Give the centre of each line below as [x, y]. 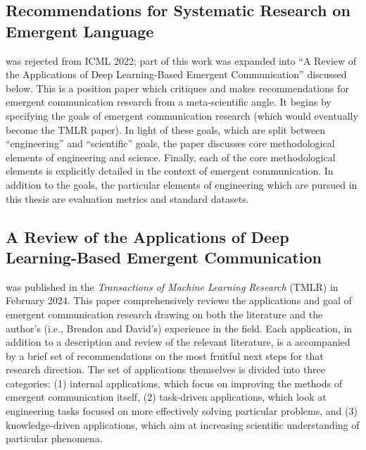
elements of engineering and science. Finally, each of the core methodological [171, 157]
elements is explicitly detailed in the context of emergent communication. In [170, 171]
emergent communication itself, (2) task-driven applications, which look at [166, 397]
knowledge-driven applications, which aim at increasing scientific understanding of [183, 424]
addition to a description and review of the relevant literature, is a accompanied [178, 342]
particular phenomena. [54, 438]
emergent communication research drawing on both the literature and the [164, 314]
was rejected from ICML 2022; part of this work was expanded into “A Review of [181, 60]
